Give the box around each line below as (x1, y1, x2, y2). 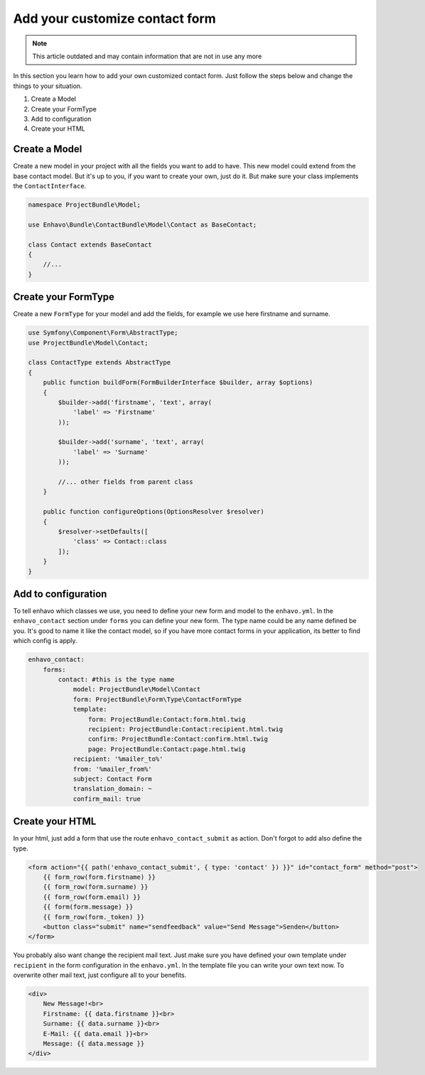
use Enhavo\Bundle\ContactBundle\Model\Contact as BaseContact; (28, 220, 257, 229)
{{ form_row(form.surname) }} (43, 883, 149, 891)
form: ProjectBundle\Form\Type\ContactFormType (72, 695, 242, 703)
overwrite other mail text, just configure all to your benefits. (13, 971, 187, 980)
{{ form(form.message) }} (43, 903, 134, 911)
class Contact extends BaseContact (28, 240, 152, 249)
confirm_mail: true (72, 794, 141, 803)
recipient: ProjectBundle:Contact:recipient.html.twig (87, 725, 284, 733)
